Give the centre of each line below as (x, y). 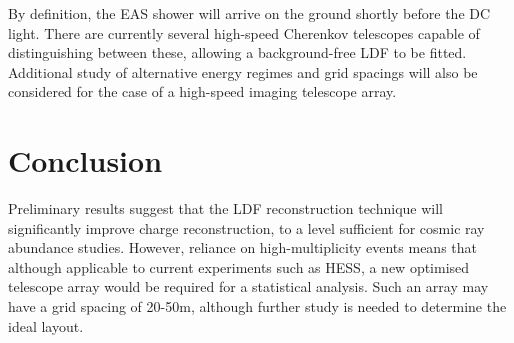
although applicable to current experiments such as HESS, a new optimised (239, 266)
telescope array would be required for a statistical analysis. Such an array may (248, 286)
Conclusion (85, 160)
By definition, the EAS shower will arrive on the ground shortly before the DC (249, 13)
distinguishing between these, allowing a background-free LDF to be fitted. (237, 52)
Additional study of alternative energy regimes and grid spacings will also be (243, 71)
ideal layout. (46, 325)
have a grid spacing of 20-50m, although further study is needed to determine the (257, 306)
